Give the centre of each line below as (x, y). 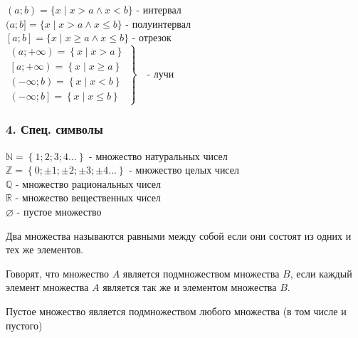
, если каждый (321, 273)
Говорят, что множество (58, 273)
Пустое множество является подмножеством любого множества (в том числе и (176, 311)
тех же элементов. (45, 249)
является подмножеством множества (201, 273)
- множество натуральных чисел (158, 155)
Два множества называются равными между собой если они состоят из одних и (179, 235)
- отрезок (152, 37)
